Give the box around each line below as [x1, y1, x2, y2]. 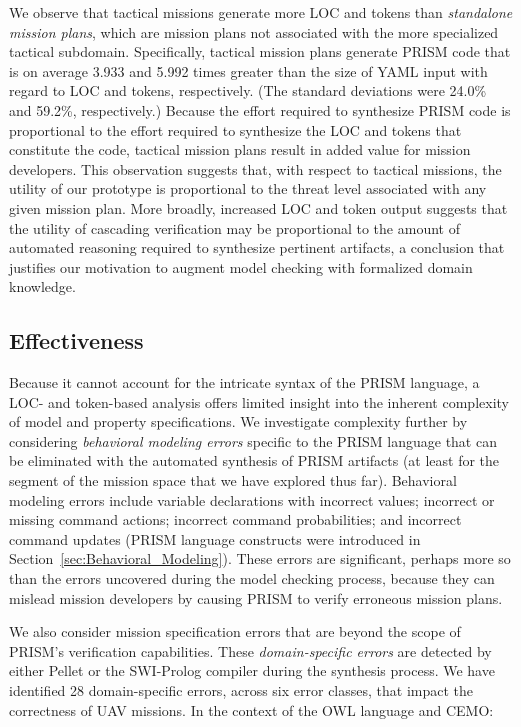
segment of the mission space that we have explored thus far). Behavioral [9, 470, 457, 491]
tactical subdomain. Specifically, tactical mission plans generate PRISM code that [9, 41, 511, 62]
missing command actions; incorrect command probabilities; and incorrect [9, 509, 462, 530]
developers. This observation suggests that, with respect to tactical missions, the [9, 158, 502, 179]
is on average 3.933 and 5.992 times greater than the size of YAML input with [9, 60, 488, 81]
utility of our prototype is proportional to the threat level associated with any [9, 178, 487, 199]
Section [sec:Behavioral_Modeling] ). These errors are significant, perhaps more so [9, 548, 511, 569]
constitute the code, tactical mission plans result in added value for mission [9, 139, 471, 160]
